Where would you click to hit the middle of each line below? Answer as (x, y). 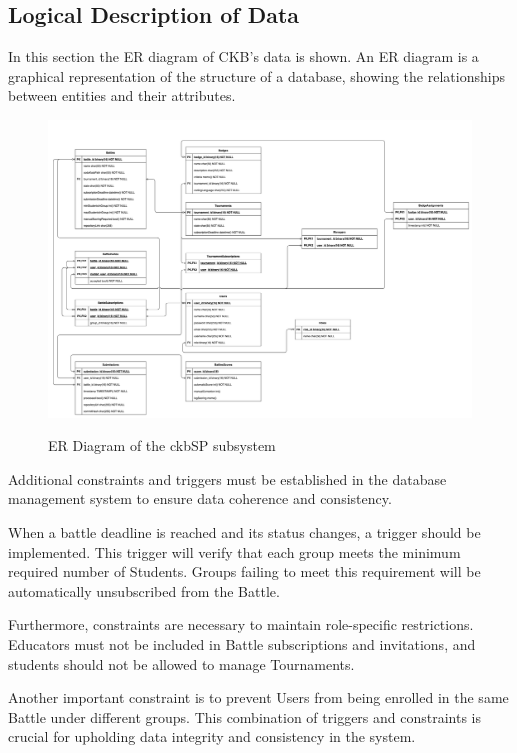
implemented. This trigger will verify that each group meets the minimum (234, 551)
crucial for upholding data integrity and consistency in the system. (212, 736)
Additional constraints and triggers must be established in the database (227, 478)
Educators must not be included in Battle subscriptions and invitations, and (242, 644)
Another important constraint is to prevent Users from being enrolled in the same (258, 697)
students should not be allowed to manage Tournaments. (181, 663)
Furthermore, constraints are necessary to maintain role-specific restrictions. (241, 624)
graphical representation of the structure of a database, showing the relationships (256, 75)
